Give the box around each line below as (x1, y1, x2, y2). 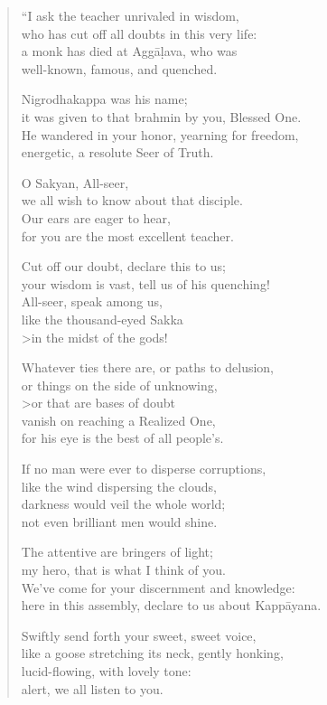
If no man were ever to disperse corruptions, (21, 459, 266, 478)
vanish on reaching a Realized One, (21, 410, 216, 429)
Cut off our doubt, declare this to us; (21, 257, 226, 276)
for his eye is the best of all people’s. (21, 428, 224, 447)
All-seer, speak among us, (21, 292, 163, 311)
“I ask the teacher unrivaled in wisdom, (21, 6, 239, 24)
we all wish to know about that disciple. (21, 191, 243, 210)
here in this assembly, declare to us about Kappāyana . (21, 596, 322, 615)
